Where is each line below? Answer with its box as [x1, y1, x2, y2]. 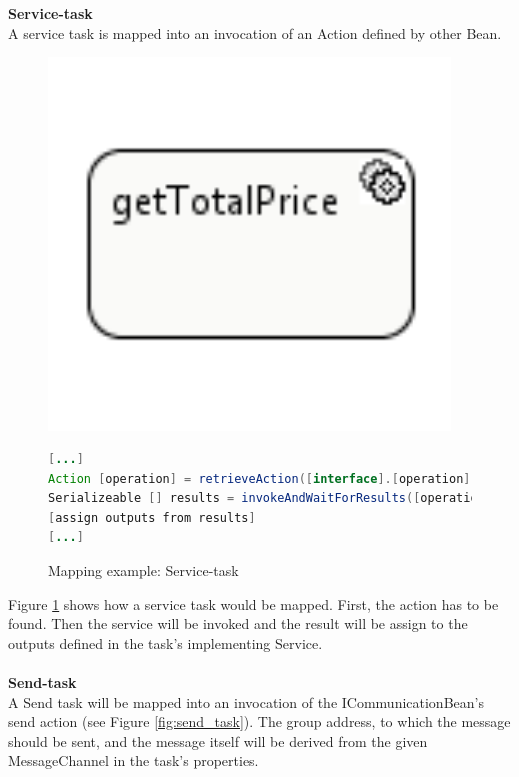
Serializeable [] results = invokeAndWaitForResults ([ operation [48, 491, 485, 506]
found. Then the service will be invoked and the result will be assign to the [8, 613, 468, 634]
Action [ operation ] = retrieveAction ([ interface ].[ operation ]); [48, 471, 485, 486]
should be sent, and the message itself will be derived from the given [8, 730, 428, 751]
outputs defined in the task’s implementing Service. [8, 632, 323, 653]
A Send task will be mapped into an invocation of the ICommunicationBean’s [8, 691, 484, 712]
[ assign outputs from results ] [48, 510, 256, 525]
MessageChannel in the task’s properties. [8, 750, 259, 771]
